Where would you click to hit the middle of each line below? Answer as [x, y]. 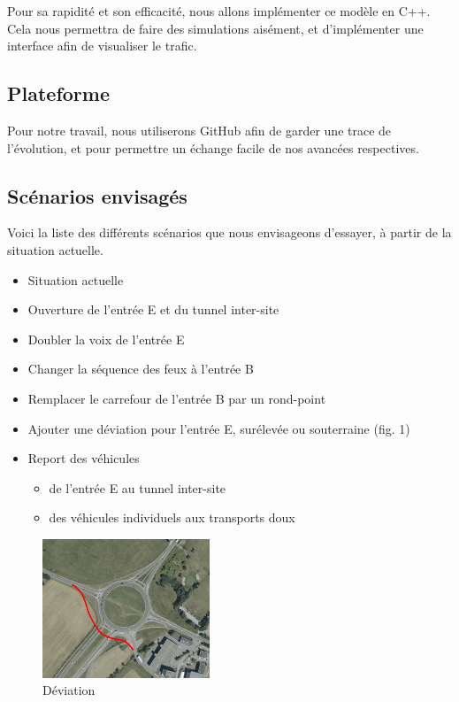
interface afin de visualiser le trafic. [102, 46]
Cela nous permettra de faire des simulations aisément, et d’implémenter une [215, 28]
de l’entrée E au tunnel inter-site [138, 487]
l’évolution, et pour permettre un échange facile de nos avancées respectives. [213, 147]
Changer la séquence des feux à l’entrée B [141, 369]
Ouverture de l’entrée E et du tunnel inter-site [153, 309]
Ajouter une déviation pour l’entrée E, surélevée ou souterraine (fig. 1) [219, 428]
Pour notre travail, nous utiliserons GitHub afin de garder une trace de [199, 130]
